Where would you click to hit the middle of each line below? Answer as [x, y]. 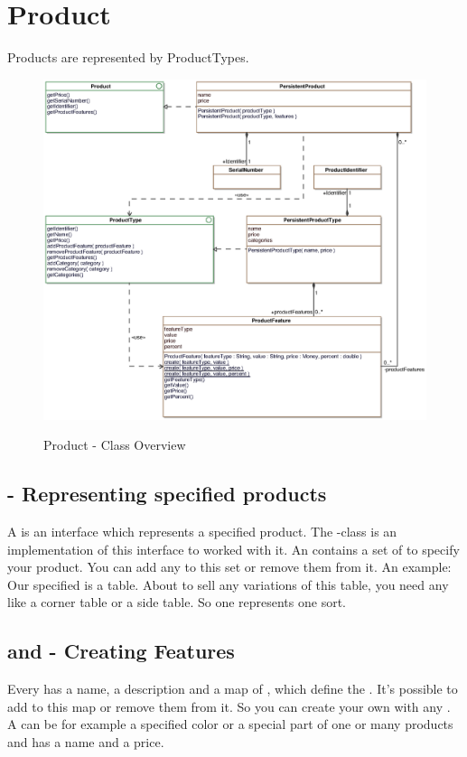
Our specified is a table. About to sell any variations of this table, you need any [228, 584]
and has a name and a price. [86, 741]
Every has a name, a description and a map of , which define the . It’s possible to [233, 689]
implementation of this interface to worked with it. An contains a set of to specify [233, 549]
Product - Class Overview [115, 445]
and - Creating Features [121, 651]
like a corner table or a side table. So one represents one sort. [177, 602]
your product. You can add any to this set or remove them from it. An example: [229, 567]
